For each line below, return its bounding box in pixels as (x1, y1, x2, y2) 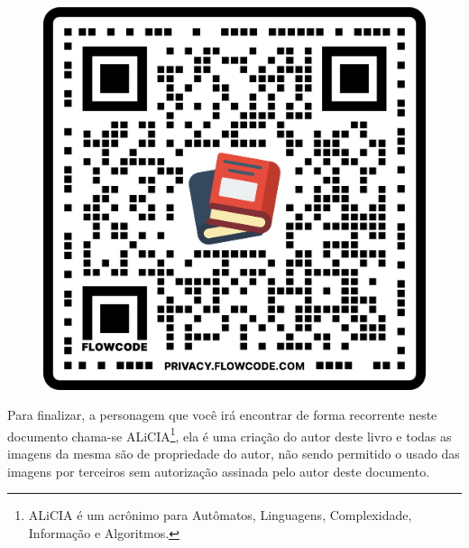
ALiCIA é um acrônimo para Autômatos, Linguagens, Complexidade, (28, 506, 412, 525)
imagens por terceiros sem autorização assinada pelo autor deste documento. (7, 461, 430, 480)
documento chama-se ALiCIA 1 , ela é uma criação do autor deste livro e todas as (7, 423, 452, 445)
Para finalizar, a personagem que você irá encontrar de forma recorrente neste (7, 405, 437, 424)
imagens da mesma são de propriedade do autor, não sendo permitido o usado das (7, 444, 460, 463)
